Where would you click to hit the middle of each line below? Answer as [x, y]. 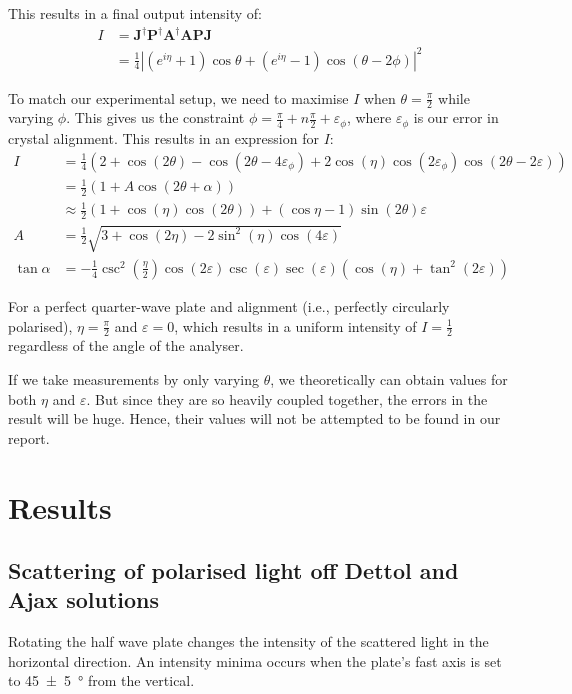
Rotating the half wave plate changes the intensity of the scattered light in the [248, 641]
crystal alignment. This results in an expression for [163, 137]
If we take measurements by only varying [134, 378]
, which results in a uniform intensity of [295, 325]
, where [369, 117]
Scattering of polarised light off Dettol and [233, 570]
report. [29, 437]
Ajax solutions [83, 599]
